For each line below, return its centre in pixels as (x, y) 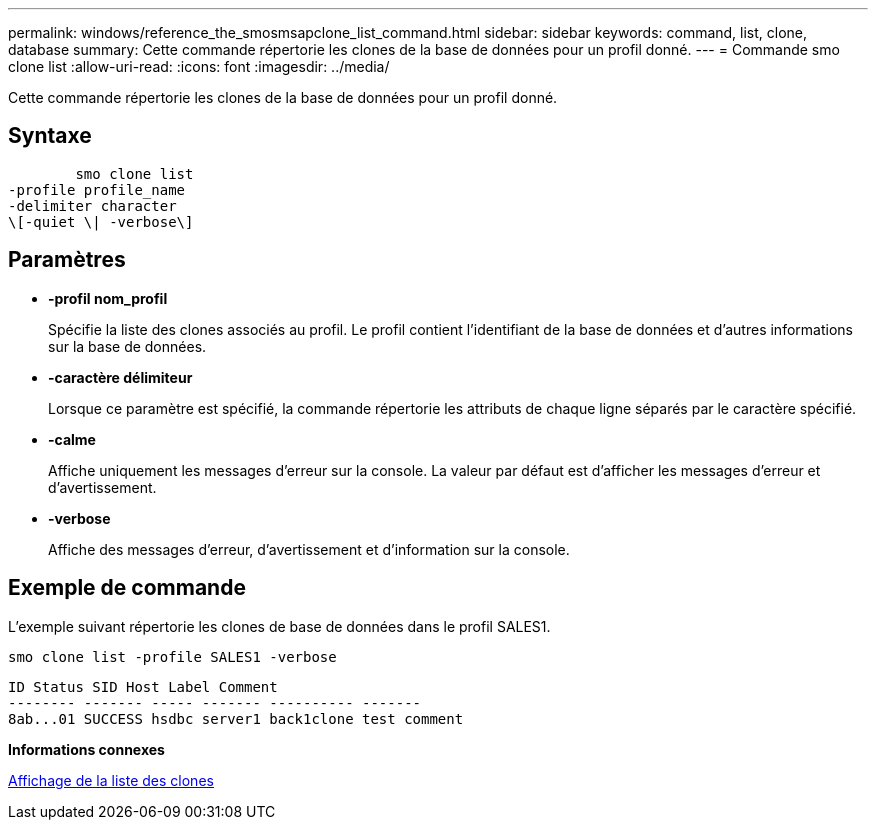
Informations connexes (86, 749)
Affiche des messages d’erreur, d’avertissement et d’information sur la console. (309, 549)
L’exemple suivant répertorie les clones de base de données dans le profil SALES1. (279, 626)
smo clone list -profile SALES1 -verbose (172, 656)
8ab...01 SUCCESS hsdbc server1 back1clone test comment (236, 718)
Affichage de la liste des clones (111, 780)
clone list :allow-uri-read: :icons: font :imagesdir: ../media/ (199, 66)
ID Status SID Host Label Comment (143, 686)
